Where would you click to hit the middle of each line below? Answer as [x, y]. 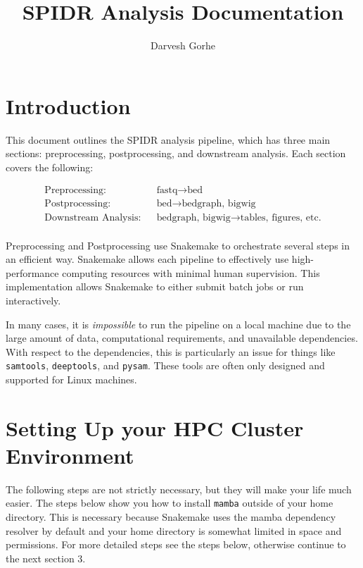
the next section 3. [46, 558]
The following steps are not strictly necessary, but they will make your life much [179, 489]
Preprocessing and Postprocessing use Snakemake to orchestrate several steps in [178, 245]
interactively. [33, 300]
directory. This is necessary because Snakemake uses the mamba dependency [171, 517]
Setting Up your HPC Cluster [155, 427]
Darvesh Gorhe [183, 45]
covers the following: [50, 167]
